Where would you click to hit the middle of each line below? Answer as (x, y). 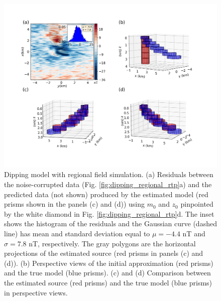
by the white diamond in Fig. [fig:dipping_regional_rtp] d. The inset (109, 213)
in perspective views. (36, 292)
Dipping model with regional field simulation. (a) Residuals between (109, 174)
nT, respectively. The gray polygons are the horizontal (112, 243)
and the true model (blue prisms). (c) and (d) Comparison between (107, 273)
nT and (194, 234)
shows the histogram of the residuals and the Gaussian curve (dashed (111, 223)
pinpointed (197, 204)
